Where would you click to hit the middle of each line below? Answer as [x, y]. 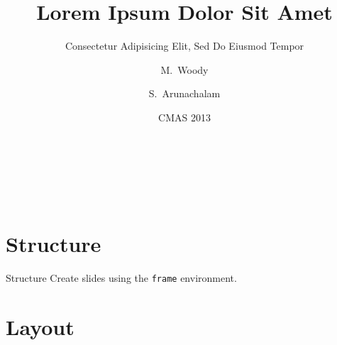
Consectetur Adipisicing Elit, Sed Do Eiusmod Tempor [184, 46]
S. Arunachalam [184, 93]
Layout [40, 326]
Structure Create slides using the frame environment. [121, 277]
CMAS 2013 [184, 117]
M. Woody [184, 69]
